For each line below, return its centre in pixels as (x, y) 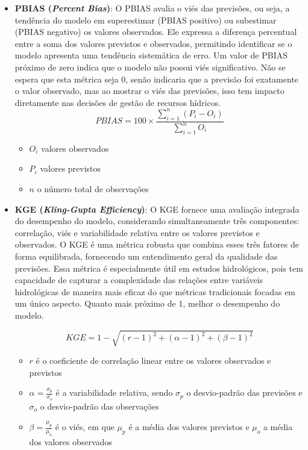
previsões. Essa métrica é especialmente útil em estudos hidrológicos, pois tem (159, 268)
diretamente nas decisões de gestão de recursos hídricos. (118, 102)
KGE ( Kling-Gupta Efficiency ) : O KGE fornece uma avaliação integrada (157, 209)
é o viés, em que (85, 427)
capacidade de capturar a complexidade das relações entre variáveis (139, 280)
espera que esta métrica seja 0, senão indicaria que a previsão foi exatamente (157, 79)
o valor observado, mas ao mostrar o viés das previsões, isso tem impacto (149, 91)
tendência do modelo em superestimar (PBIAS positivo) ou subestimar (146, 20)
